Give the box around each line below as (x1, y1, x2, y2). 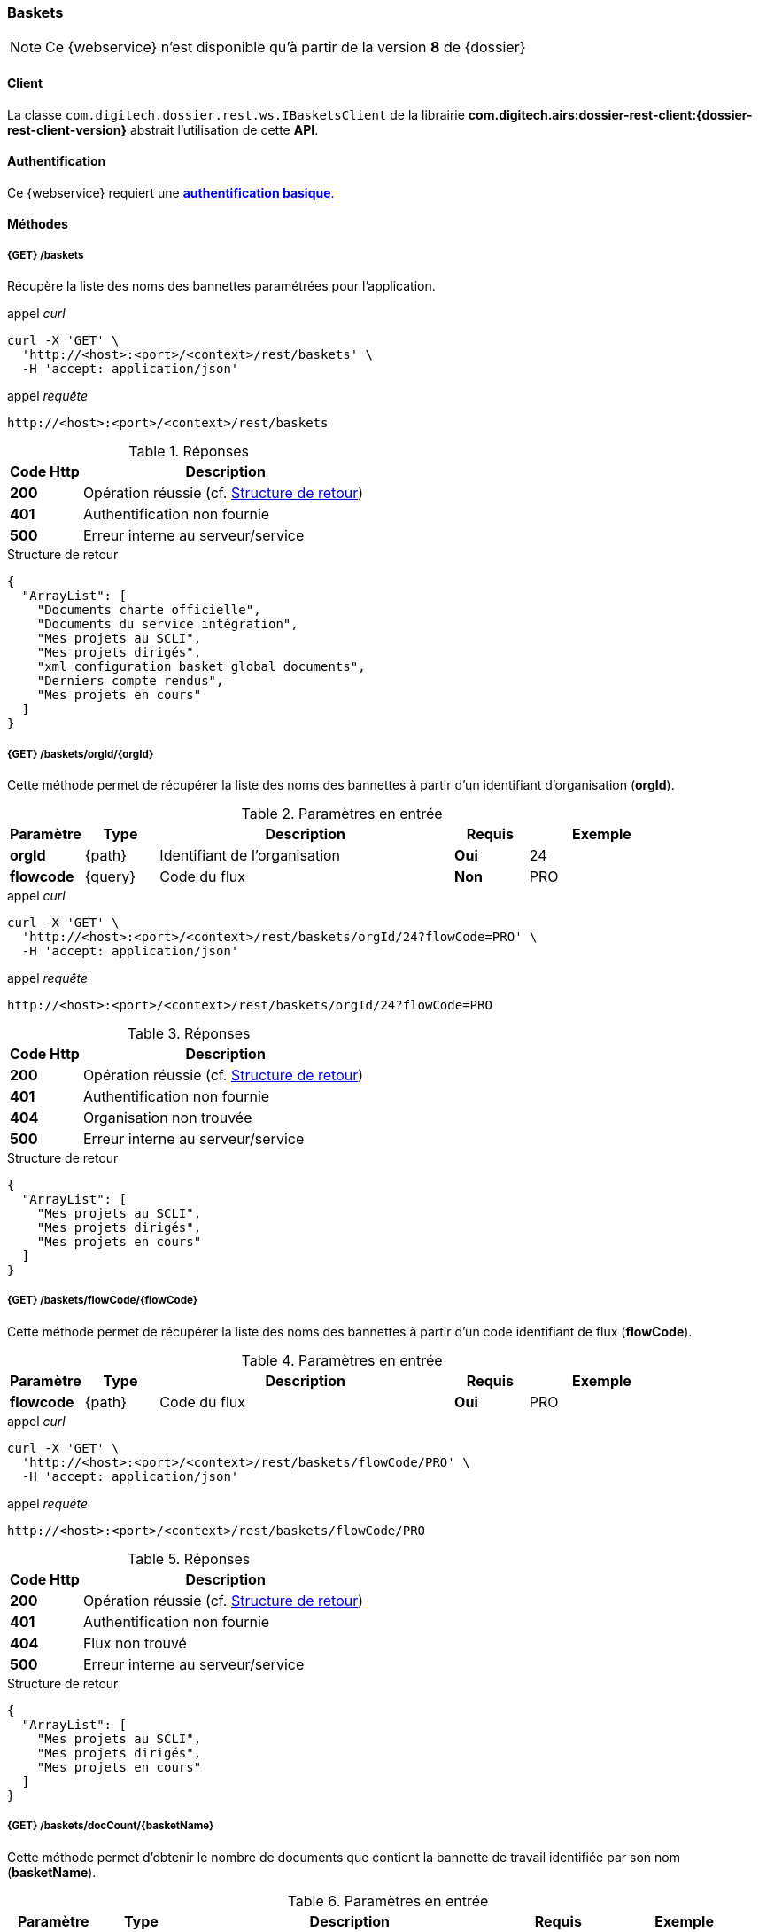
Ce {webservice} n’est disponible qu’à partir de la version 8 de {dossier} (45, 38, 526, 57)
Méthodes (7, 216, 68, 232)
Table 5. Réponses (128, 1549, 251, 1568)
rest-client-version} (7, 121, 127, 137)
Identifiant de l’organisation (159, 845, 341, 864)
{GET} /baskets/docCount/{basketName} (7, 1819, 214, 1833)
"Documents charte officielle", (36, 603, 261, 618)
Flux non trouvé (82, 1633, 187, 1652)
